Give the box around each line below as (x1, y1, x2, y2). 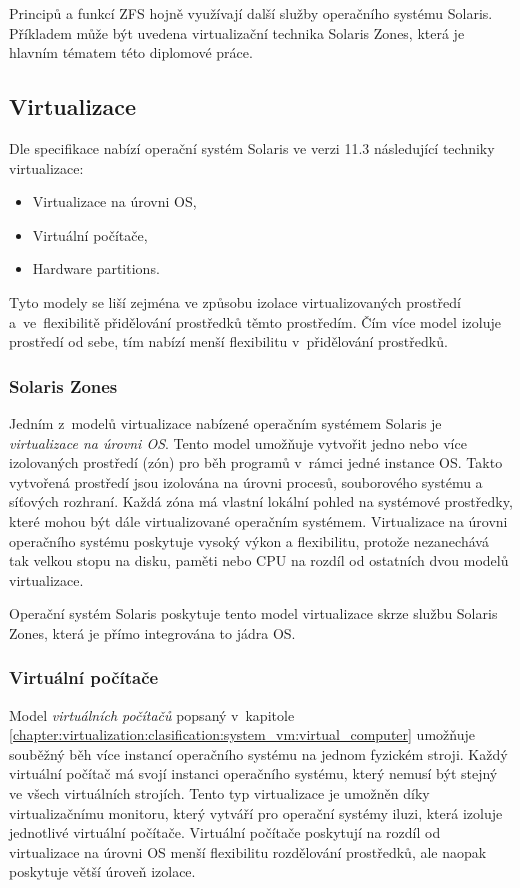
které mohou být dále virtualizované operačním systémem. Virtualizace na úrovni (9, 510, 508, 531)
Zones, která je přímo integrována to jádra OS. (9, 622, 296, 643)
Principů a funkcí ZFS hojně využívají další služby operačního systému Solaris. (9, 3, 493, 23)
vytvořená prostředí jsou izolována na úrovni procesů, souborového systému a (9, 471, 483, 492)
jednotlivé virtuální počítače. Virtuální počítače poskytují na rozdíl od (9, 822, 441, 843)
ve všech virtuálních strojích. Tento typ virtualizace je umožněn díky (9, 783, 430, 804)
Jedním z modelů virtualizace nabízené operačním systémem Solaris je (9, 412, 442, 433)
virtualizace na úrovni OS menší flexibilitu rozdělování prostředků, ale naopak (9, 841, 487, 862)
